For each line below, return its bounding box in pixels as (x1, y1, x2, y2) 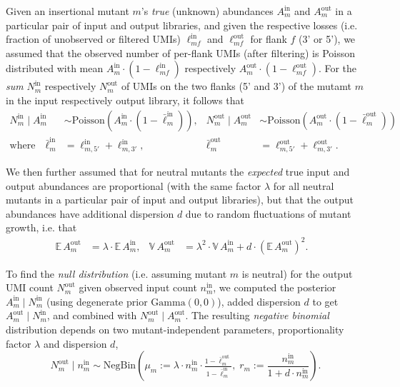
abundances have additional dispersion (6, 206, 174, 221)
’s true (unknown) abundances (141, 4, 274, 18)
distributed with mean (6, 61, 104, 76)
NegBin (103, 361, 136, 371)
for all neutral (273, 178, 334, 193)
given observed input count (79, 280, 197, 295)
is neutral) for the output (241, 266, 353, 281)
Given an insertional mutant (6, 4, 129, 18)
